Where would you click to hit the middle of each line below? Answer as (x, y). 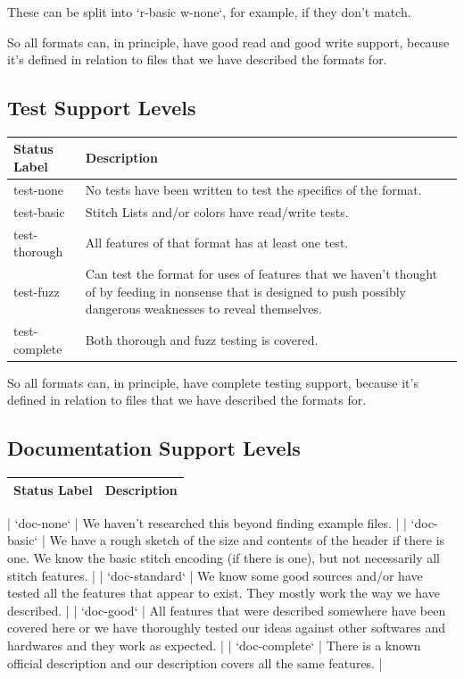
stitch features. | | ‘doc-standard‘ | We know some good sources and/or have (215, 575)
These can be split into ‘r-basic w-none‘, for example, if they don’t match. (209, 12)
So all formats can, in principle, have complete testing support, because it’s (213, 382)
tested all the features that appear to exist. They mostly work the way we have (224, 593)
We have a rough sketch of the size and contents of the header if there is (247, 540)
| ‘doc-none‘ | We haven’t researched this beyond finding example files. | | (207, 522)
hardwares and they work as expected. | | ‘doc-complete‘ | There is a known (214, 645)
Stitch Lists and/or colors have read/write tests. (217, 211)
